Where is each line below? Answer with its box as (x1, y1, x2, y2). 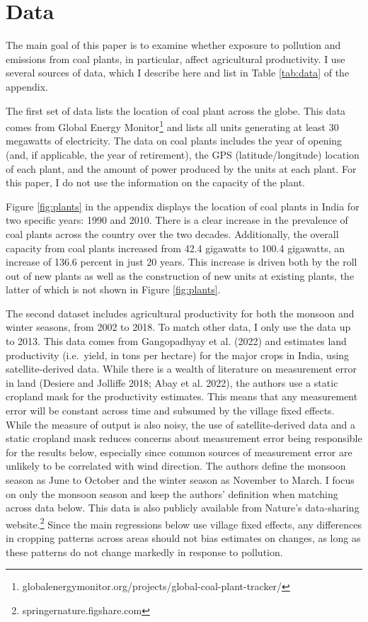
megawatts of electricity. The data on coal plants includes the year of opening (6, 133, 343, 148)
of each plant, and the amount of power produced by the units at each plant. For (6, 161, 357, 176)
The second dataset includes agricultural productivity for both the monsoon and (6, 305, 355, 320)
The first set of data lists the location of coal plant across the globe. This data (6, 103, 346, 118)
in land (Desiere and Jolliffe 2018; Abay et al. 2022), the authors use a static (6, 375, 338, 390)
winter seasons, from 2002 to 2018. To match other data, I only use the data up (6, 320, 351, 334)
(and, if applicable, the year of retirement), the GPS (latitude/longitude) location (6, 147, 360, 162)
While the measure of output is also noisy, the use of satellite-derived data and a (6, 417, 356, 431)
